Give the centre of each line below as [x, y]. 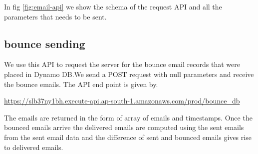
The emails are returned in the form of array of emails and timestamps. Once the [128, 117]
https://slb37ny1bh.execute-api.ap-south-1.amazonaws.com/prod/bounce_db [122, 101]
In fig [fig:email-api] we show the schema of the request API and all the [113, 6]
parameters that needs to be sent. [55, 16]
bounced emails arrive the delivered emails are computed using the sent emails [124, 127]
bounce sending [45, 43]
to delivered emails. [34, 147]
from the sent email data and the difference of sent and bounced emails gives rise [128, 137]
